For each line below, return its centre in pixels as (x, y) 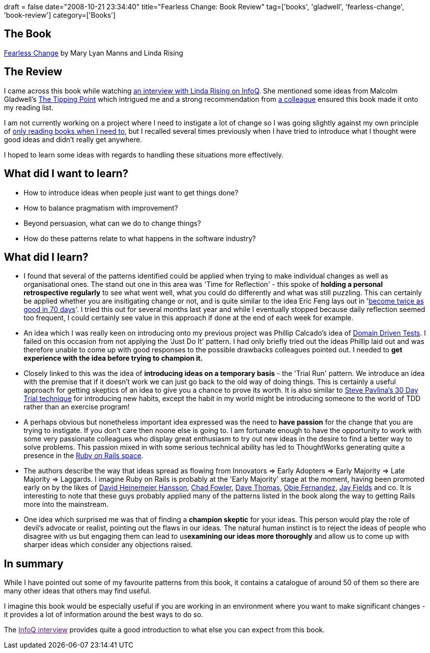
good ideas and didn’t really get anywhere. (73, 139)
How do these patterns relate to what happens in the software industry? (140, 238)
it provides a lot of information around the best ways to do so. (104, 615)
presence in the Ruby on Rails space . (84, 456)
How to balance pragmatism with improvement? (101, 208)
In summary (34, 563)
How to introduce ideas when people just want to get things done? (131, 192)
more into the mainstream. (66, 504)
